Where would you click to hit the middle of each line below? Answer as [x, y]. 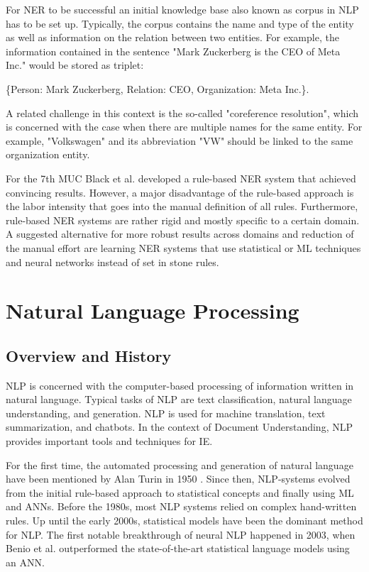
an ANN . [25, 562]
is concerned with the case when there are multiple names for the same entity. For [184, 127]
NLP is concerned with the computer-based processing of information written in [180, 385]
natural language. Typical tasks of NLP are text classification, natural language [179, 399]
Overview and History [89, 355]
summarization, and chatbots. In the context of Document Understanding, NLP [179, 427]
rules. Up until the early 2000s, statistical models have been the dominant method [184, 521]
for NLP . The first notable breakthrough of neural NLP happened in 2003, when [181, 534]
